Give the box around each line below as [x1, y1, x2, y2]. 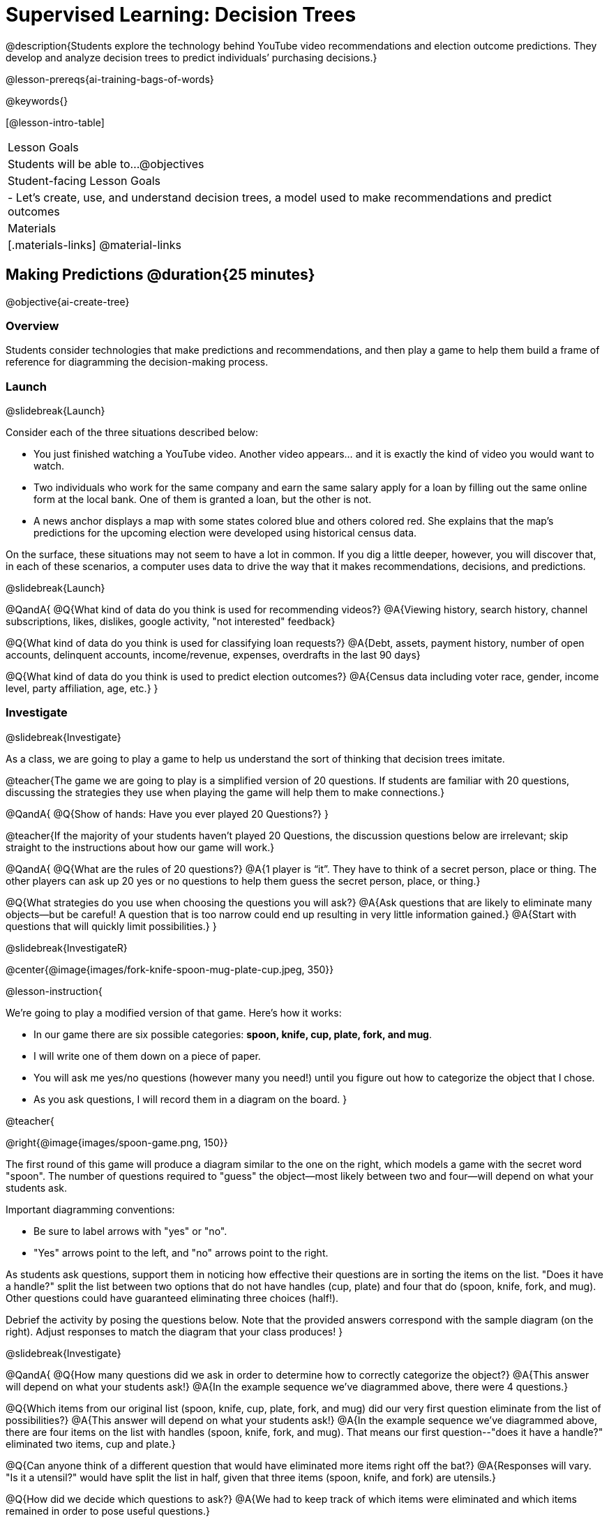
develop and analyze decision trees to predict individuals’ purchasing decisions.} [6, 51, 377, 63]
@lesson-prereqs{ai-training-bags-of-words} [6, 73, 214, 85]
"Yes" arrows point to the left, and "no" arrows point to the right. [33, 1246, 329, 1259]
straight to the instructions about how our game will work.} [6, 841, 275, 853]
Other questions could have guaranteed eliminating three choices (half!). [6, 1291, 339, 1304]
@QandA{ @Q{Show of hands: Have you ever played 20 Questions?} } [6, 807, 329, 820]
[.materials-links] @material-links [8, 237, 181, 252]
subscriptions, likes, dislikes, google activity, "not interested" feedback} [6, 615, 336, 628]
